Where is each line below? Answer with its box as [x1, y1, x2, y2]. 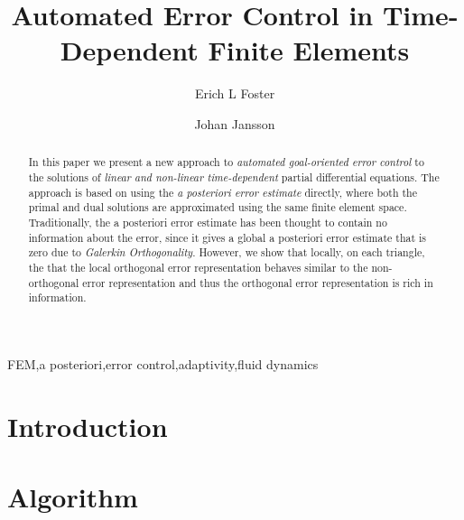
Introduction [7, 407, 168, 444]
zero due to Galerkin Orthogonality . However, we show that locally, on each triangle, [28, 245, 425, 260]
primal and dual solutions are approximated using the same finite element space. [28, 200, 407, 215]
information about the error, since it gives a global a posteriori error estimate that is [28, 229, 427, 245]
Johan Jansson [194, 114, 275, 133]
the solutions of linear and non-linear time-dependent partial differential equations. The [28, 169, 440, 184]
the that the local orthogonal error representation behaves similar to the [28, 259, 368, 274]
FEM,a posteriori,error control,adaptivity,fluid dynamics [7, 354, 319, 373]
